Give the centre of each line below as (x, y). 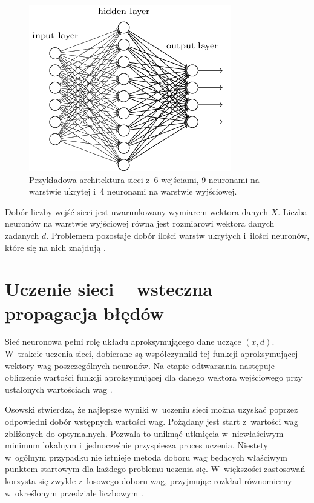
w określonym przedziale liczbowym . (74, 492)
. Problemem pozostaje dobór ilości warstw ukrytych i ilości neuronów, (178, 235)
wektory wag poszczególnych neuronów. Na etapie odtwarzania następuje (140, 365)
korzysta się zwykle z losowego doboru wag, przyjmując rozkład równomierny (149, 481)
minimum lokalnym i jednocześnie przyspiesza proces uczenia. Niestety (136, 445)
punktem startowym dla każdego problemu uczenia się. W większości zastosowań (155, 469)
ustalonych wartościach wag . (59, 389)
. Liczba (293, 211)
